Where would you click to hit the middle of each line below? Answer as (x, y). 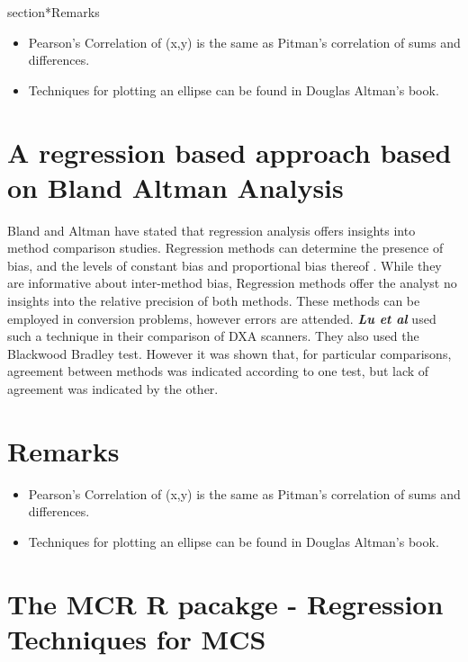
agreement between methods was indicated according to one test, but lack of (218, 371)
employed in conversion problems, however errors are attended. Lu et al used (222, 318)
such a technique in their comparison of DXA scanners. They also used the (213, 336)
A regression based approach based (229, 152)
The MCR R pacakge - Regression (225, 603)
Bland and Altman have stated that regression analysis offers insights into (211, 230)
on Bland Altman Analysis (175, 187)
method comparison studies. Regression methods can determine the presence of (225, 248)
